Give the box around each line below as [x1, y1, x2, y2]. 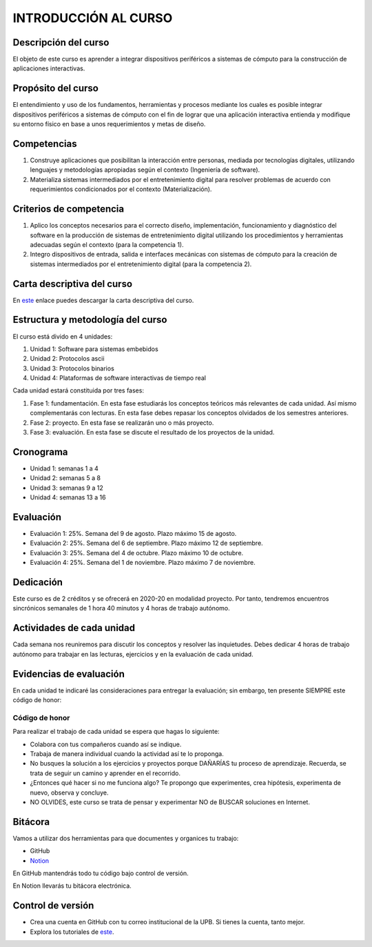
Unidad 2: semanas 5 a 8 [30, 474, 101, 482]
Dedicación [12, 576, 63, 588]
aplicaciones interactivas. [12, 64, 85, 72]
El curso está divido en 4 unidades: [12, 332, 113, 341]
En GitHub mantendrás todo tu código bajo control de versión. [12, 869, 189, 877]
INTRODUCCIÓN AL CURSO [12, 10, 173, 26]
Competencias [12, 138, 77, 150]
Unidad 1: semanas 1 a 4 [30, 464, 99, 472]
